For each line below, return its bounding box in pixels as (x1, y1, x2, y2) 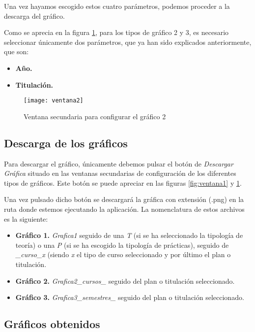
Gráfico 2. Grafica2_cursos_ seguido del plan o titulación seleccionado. (15, 275, 235, 286)
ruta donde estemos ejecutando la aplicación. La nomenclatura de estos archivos (4, 203, 245, 214)
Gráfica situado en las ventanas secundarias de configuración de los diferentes (4, 168, 236, 178)
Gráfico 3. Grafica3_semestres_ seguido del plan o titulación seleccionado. (15, 292, 244, 302)
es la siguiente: (4, 213, 48, 224)
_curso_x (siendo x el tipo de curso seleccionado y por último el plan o (15, 249, 231, 260)
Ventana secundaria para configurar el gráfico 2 (24, 111, 166, 121)
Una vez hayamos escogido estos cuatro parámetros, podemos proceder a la (4, 1, 230, 11)
